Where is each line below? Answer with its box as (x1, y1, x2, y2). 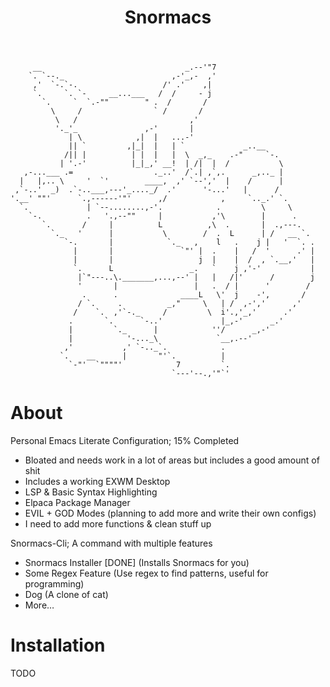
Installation (10, 634, 106, 657)
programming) (24, 578, 85, 590)
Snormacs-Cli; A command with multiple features (10, 537, 213, 550)
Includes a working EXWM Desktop (24, 476, 171, 488)
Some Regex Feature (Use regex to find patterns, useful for (24, 567, 269, 580)
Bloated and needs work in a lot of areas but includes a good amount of (24, 454, 320, 466)
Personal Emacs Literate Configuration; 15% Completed (10, 435, 240, 447)
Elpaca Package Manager (24, 497, 131, 509)
